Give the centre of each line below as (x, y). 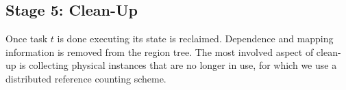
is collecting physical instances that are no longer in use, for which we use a (178, 65)
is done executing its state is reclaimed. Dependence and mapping (195, 39)
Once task (27, 39)
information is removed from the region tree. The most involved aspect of (160, 51)
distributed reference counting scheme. (86, 78)
